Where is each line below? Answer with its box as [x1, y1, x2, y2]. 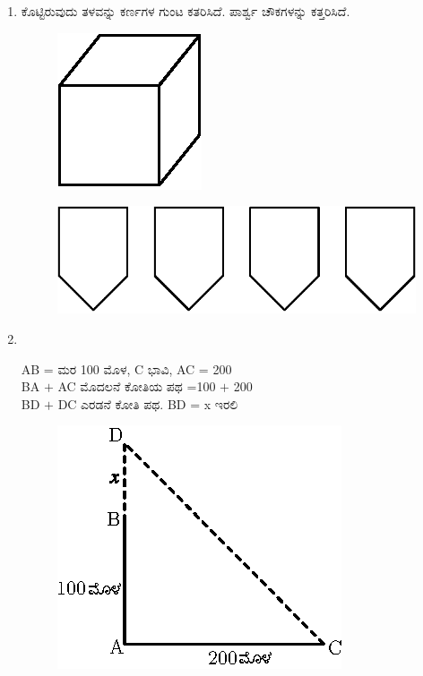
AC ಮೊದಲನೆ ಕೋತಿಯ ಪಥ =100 [57, 377, 216, 396]
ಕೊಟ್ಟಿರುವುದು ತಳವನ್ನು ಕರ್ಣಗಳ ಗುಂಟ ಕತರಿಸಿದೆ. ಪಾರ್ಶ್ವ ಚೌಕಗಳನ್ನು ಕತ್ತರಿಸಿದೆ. [21, 2, 350, 20]
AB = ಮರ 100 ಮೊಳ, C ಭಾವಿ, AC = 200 [21, 359, 232, 378]
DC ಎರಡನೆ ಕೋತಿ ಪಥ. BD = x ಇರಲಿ [57, 394, 238, 413]
